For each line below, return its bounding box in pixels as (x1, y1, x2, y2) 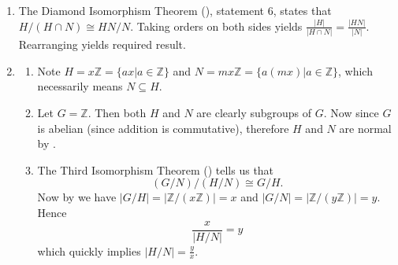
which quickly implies (37, 242, 141, 259)
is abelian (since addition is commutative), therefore (37, 120, 289, 136)
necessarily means (37, 78, 123, 94)
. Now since (323, 105, 379, 120)
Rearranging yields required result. (18, 36, 186, 53)
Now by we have (37, 189, 117, 205)
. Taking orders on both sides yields (130, 17, 303, 34)
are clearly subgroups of (196, 105, 312, 120)
